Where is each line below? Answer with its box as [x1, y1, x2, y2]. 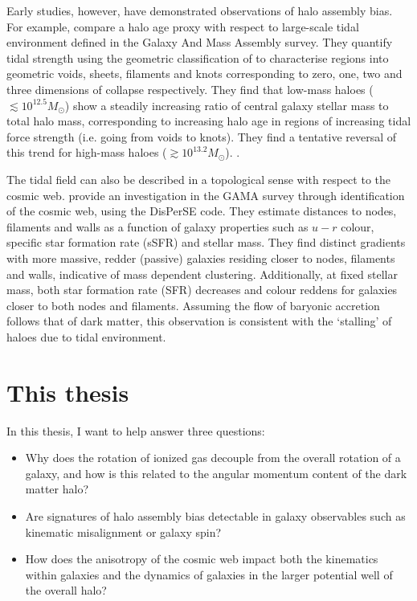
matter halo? [25, 480, 89, 497]
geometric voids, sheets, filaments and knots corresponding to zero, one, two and [6, 65, 403, 82]
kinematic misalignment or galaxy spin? [25, 523, 222, 540]
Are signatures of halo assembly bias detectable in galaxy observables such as [25, 507, 406, 524]
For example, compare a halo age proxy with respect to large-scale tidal [6, 18, 359, 35]
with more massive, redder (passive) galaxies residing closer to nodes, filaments [6, 249, 395, 266]
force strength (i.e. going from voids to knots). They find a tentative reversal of [6, 128, 397, 145]
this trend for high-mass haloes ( [6, 144, 167, 161]
